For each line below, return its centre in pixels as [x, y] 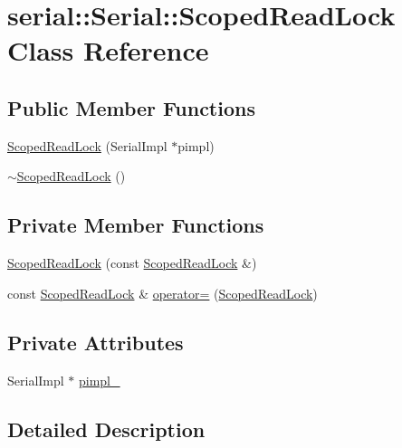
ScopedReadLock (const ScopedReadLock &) [132, 263]
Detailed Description [106, 429]
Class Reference [108, 50]
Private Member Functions [136, 225]
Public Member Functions [131, 107]
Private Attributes [96, 342]
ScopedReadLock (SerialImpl [87, 145]
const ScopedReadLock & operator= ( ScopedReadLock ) [163, 293]
